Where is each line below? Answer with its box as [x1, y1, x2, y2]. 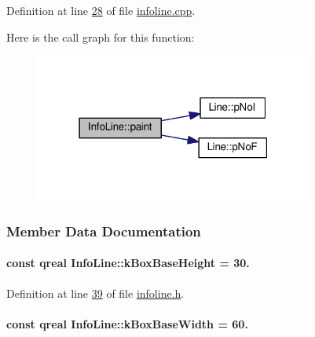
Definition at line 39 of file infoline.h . [6, 284, 185, 301]
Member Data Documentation [6, 221, 201, 240]
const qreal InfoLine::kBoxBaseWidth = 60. [6, 315, 248, 332]
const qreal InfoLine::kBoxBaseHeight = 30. [6, 255, 250, 271]
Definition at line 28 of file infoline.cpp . [6, 2, 196, 18]
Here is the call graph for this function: [6, 28, 195, 45]
